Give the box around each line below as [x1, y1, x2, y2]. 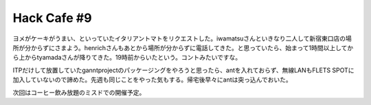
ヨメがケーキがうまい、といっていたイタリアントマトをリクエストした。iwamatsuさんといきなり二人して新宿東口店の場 [12, 34, 352, 43]
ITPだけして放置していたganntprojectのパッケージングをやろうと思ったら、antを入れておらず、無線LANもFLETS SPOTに [12, 66, 355, 74]
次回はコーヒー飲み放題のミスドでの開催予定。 [12, 88, 146, 96]
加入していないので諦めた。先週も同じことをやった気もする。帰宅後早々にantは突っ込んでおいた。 [12, 75, 292, 84]
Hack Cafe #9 [12, 10, 92, 25]
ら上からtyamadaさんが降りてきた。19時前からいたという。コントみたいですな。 [12, 54, 242, 62]
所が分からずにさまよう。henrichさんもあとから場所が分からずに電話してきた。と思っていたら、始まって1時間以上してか [12, 43, 354, 51]
